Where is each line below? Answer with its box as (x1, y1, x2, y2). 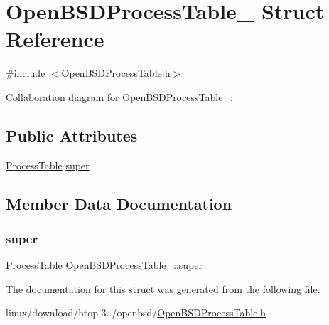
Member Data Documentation (6, 192, 232, 214)
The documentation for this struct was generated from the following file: (6, 281, 320, 296)
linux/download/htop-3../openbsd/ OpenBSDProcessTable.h (6, 305, 266, 320)
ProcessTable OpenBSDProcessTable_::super (6, 257, 203, 272)
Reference (6, 24, 104, 53)
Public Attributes (6, 124, 138, 146)
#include (6, 65, 45, 80)
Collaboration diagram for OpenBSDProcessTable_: (6, 89, 233, 104)
